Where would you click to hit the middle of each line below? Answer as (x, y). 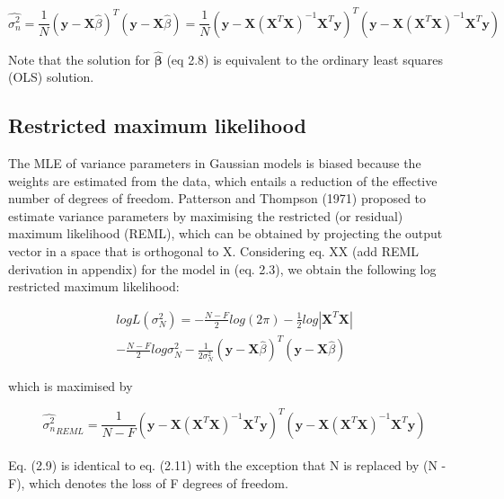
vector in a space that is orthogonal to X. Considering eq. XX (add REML (214, 251)
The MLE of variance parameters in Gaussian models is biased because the (215, 163)
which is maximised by (71, 386)
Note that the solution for (80, 59)
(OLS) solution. (51, 77)
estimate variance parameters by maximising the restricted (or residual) (206, 215)
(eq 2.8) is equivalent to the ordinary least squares (305, 59)
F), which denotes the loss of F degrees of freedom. (148, 482)
